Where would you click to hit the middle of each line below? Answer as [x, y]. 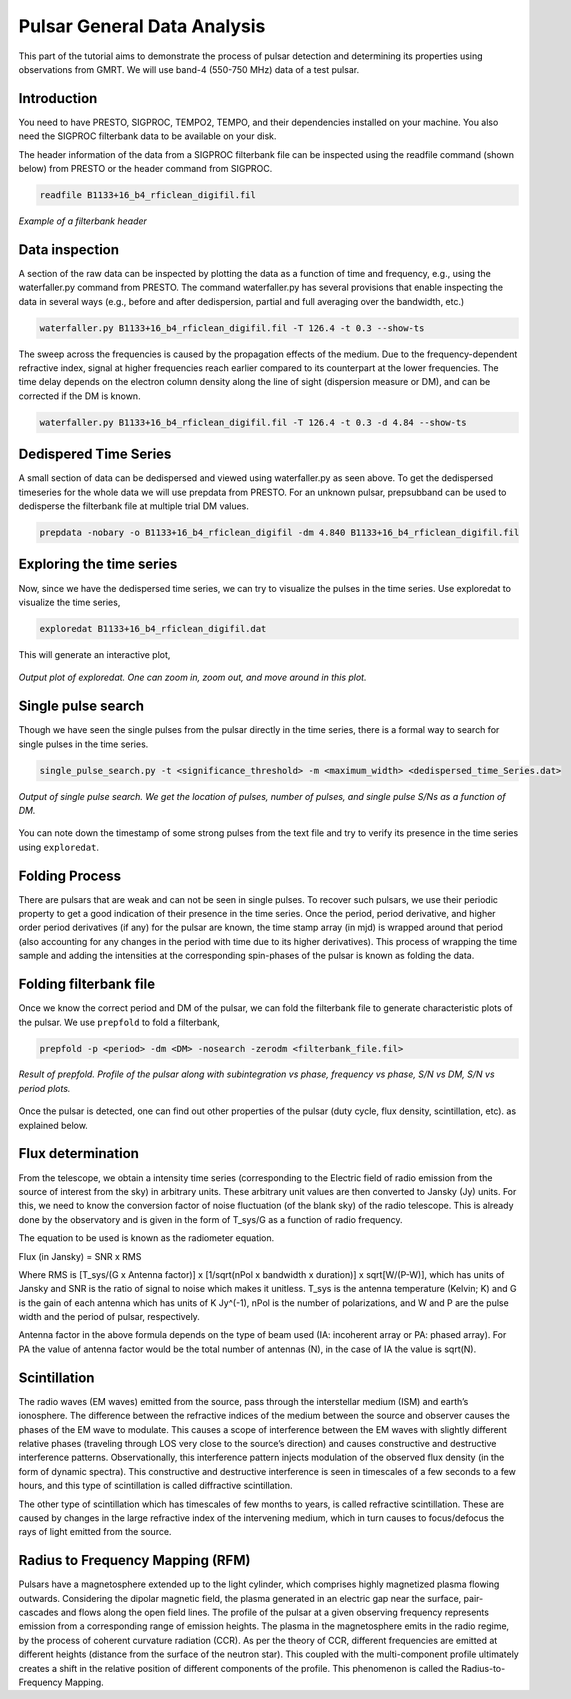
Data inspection [69, 249]
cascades [38, 1612]
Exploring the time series [98, 564]
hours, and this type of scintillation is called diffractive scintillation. [156, 1486]
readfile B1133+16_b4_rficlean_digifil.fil [148, 195]
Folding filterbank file [86, 984]
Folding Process [70, 875]
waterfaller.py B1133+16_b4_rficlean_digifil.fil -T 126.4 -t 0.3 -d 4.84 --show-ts [253, 422]
